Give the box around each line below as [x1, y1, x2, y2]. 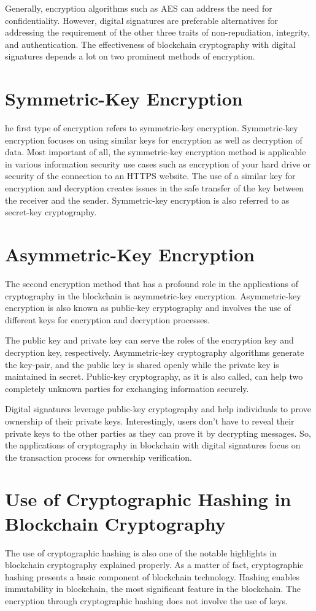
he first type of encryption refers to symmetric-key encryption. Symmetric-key [5, 121, 298, 134]
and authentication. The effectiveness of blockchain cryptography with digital [5, 37, 296, 50]
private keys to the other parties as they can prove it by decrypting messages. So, [5, 426, 311, 439]
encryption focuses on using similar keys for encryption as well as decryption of [5, 133, 303, 146]
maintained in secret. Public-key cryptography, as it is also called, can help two [5, 370, 303, 383]
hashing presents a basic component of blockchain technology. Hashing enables [5, 570, 300, 583]
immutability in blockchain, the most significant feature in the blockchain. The [5, 582, 301, 595]
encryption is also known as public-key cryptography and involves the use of [5, 301, 291, 314]
